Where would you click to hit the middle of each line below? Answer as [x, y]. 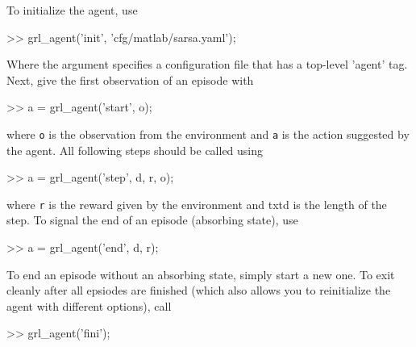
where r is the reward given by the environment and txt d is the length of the [197, 204]
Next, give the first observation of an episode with [130, 79]
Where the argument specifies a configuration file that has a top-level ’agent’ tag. [207, 64]
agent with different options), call [89, 305]
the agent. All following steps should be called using [135, 150]
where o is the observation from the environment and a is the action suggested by [208, 134]
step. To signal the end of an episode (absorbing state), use [152, 220]
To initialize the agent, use [72, 10]
